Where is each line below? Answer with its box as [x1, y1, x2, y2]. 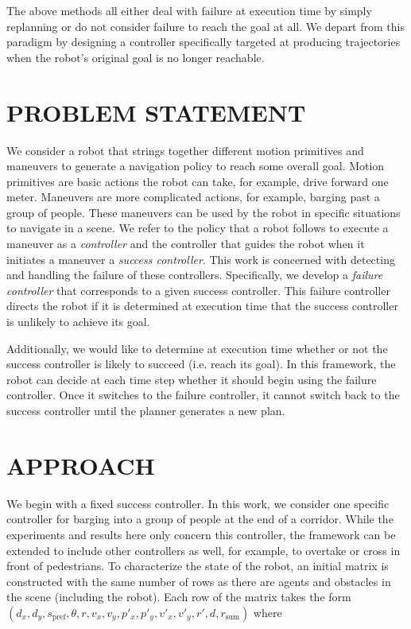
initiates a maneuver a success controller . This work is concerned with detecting [6, 250, 395, 267]
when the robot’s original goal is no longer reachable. [6, 49, 265, 65]
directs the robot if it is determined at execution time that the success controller [6, 297, 398, 314]
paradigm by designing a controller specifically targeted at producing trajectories [6, 33, 401, 50]
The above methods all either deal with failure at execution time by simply [6, 2, 372, 18]
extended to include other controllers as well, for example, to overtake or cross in [6, 542, 401, 558]
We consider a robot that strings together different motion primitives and [6, 142, 364, 158]
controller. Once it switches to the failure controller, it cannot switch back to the [6, 386, 400, 403]
